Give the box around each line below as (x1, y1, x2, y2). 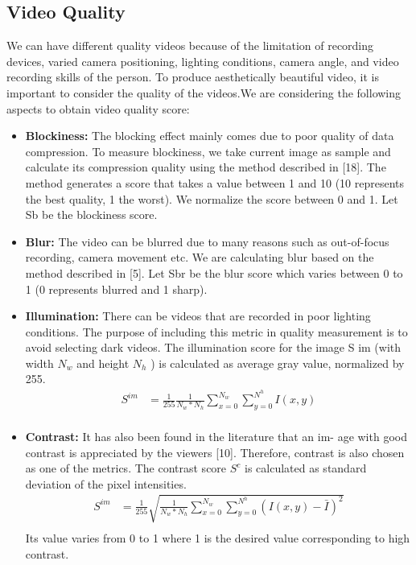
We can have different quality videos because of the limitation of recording (6, 37, 374, 54)
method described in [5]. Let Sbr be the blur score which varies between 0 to (25, 264, 403, 281)
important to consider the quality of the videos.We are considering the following (6, 84, 402, 101)
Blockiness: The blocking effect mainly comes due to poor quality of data (25, 127, 394, 144)
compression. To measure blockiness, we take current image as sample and (25, 142, 391, 159)
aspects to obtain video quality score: (6, 100, 190, 117)
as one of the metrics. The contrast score (25, 460, 227, 476)
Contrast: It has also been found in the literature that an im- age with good (25, 428, 407, 444)
